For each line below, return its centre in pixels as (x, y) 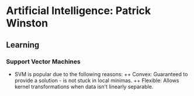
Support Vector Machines (43, 61)
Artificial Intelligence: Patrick (78, 11)
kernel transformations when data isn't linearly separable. (84, 87)
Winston (27, 23)
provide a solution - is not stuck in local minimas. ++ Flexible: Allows (97, 80)
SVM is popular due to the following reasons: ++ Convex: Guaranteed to (101, 74)
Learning (23, 45)
